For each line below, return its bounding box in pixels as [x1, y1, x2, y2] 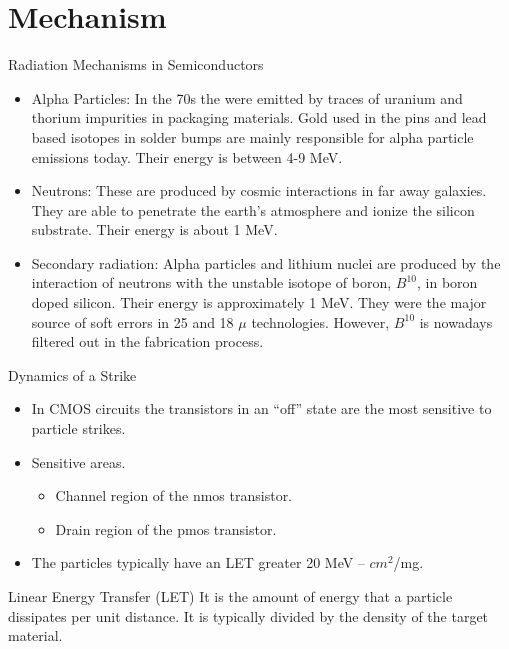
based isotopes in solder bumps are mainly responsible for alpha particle [31, 126, 474, 147]
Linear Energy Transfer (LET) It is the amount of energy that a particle [8, 586, 453, 606]
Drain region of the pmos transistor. [55, 518, 277, 539]
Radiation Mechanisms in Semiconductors [8, 54, 264, 75]
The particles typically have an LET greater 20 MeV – [31, 552, 365, 573]
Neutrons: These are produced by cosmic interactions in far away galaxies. [31, 180, 487, 201]
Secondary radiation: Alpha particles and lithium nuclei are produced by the [31, 252, 501, 273]
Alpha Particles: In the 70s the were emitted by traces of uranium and [31, 87, 463, 108]
